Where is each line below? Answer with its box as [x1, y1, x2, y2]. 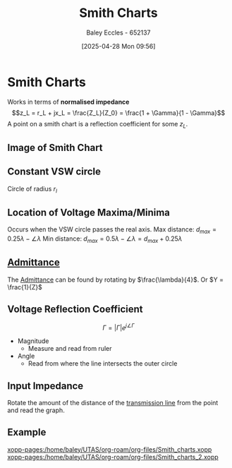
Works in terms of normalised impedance [7, 97, 130, 106]
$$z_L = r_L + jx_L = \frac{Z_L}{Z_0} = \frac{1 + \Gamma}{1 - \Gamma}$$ [11, 108, 226, 117]
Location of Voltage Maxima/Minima [7, 206, 171, 218]
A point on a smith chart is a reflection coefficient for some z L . [7, 119, 188, 130]
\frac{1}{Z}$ [7, 282, 42, 291]
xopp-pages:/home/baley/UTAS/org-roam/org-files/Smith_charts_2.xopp [7, 452, 219, 461]
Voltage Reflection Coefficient [7, 304, 143, 316]
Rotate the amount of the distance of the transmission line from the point [7, 398, 219, 407]
